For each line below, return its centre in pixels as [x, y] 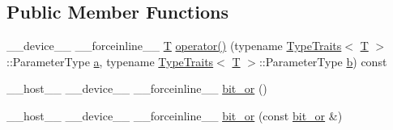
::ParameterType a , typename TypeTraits [110, 61]
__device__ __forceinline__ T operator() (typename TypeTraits [174, 46]
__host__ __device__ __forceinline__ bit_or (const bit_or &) [175, 115]
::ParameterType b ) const [323, 61]
